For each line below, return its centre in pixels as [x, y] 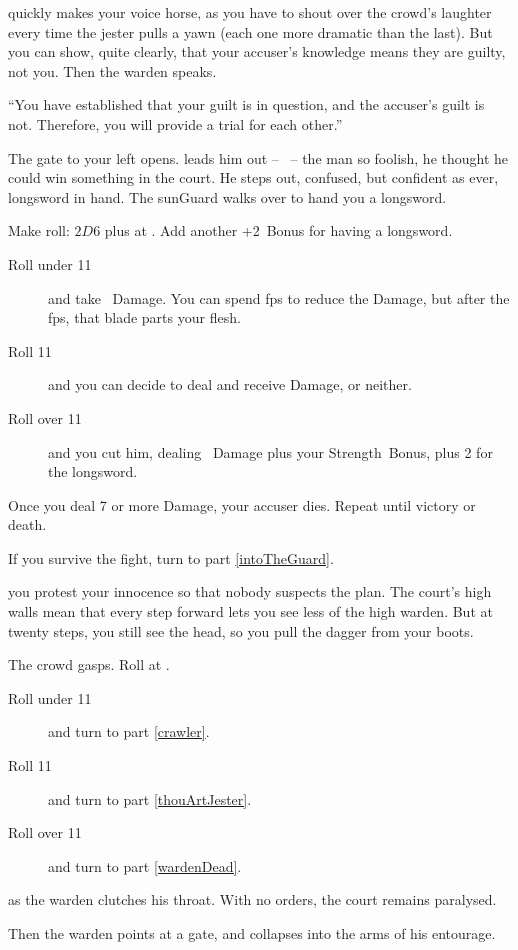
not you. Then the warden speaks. [112, 70]
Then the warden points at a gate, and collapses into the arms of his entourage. [252, 933]
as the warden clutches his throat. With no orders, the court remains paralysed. [252, 899]
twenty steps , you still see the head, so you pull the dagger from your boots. [241, 630]
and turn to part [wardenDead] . [145, 865]
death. [27, 524]
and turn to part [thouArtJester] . [150, 798]
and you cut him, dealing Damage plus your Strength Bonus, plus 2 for [270, 451]
